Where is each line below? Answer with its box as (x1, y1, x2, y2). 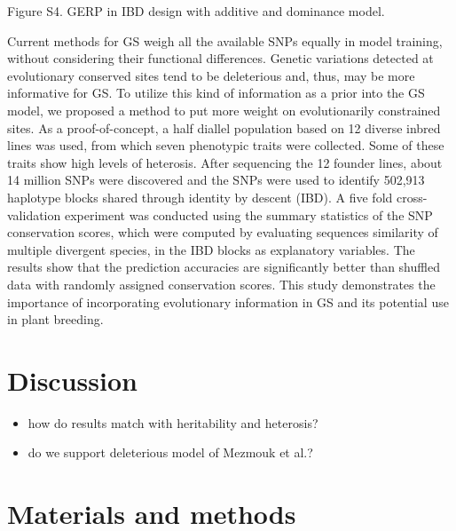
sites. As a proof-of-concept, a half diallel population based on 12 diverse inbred (7, 118, 441, 137)
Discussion (7, 361, 138, 398)
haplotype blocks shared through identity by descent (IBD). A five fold (7, 187, 393, 206)
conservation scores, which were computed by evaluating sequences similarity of (7, 223, 438, 242)
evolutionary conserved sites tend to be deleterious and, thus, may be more (7, 66, 415, 84)
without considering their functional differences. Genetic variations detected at (7, 49, 434, 67)
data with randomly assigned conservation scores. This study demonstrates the (7, 274, 436, 293)
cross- (396, 187, 428, 206)
